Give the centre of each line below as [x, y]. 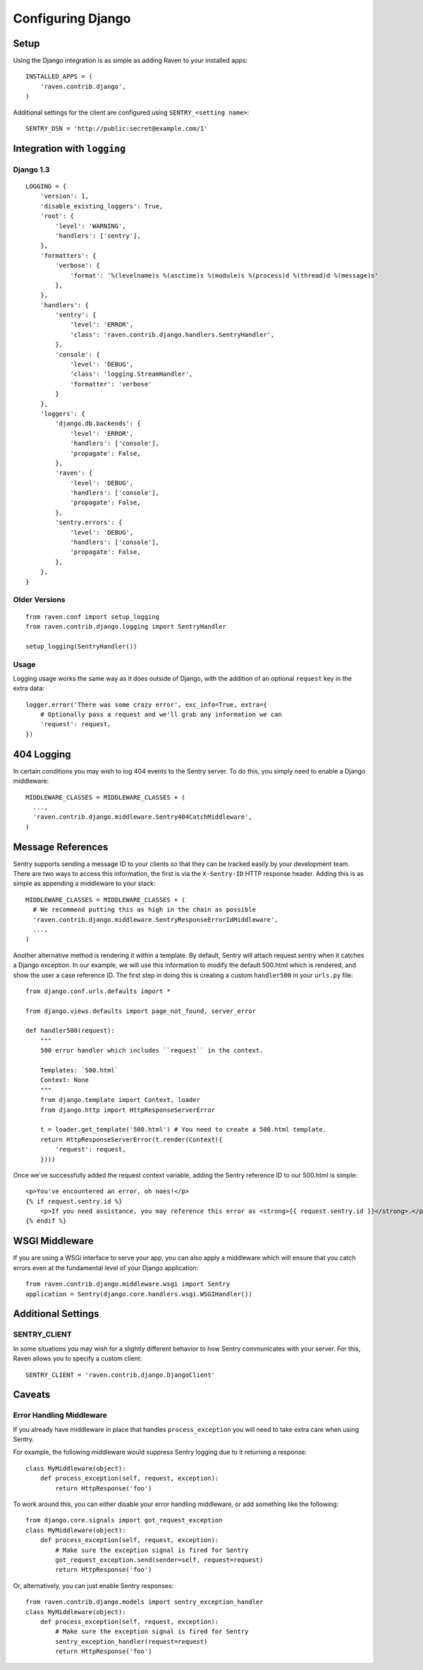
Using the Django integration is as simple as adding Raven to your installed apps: [130, 61]
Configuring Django [72, 18]
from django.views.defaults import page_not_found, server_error [141, 1011]
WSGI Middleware [54, 1241]
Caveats [32, 1395]
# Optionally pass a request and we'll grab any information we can [161, 715]
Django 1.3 [31, 170]
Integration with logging [69, 148]
